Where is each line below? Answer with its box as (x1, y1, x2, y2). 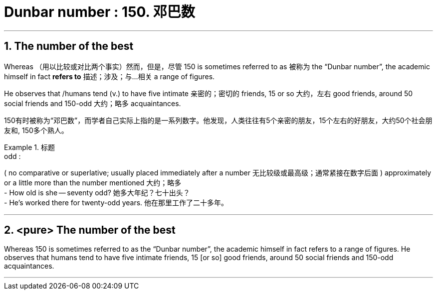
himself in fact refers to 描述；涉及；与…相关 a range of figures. (4, 72, 215, 81)
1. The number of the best (4, 40, 134, 53)
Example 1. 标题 (4, 143, 55, 151)
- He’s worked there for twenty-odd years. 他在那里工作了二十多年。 (4, 198, 228, 207)
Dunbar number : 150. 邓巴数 (4, 3, 195, 20)
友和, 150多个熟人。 (4, 126, 68, 135)
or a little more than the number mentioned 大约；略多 (4, 178, 182, 187)
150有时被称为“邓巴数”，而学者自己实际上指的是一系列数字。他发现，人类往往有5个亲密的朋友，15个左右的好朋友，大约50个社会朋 (4, 116, 433, 125)
